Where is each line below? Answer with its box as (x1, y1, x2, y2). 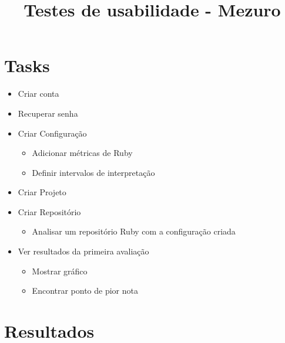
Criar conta (18, 87, 59, 100)
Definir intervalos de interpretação (32, 166, 155, 178)
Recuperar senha (18, 107, 78, 119)
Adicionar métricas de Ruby (32, 147, 133, 159)
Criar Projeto (18, 186, 66, 198)
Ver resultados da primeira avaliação (18, 245, 149, 257)
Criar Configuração (18, 127, 87, 139)
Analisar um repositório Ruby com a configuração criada (32, 225, 236, 237)
